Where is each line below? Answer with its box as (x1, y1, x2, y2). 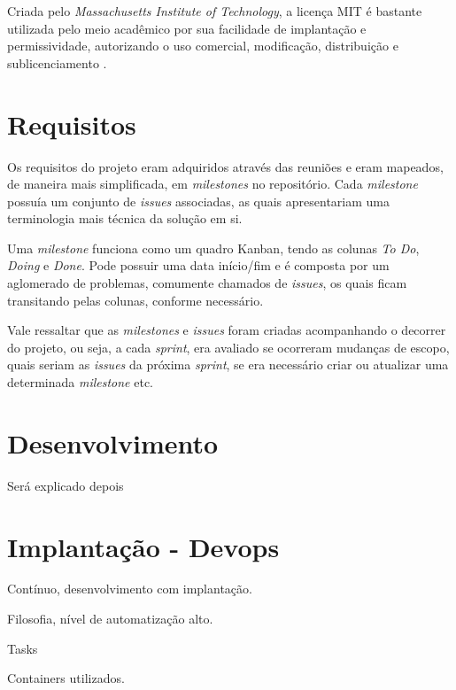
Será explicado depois (7, 476, 124, 494)
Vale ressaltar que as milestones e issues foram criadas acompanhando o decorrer (7, 321, 446, 339)
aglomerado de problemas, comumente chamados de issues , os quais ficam (7, 274, 407, 292)
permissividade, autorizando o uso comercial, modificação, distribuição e (7, 36, 398, 55)
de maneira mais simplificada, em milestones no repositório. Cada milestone (7, 174, 418, 193)
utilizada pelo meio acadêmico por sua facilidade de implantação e (7, 19, 367, 37)
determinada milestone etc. (7, 373, 153, 392)
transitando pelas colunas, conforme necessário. (7, 291, 264, 309)
